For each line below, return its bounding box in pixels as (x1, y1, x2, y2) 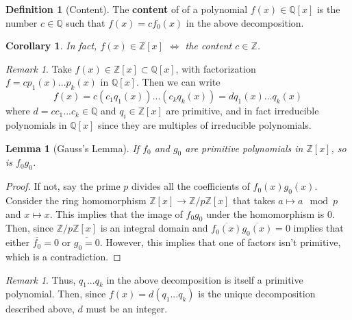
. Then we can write (136, 75, 221, 89)
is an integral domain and (100, 221, 208, 235)
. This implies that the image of (49, 206, 183, 221)
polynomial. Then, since (5, 286, 106, 301)
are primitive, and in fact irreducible (166, 103, 319, 118)
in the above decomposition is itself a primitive (106, 272, 303, 286)
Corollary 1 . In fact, (5, 38, 97, 53)
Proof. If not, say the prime (5, 179, 121, 193)
